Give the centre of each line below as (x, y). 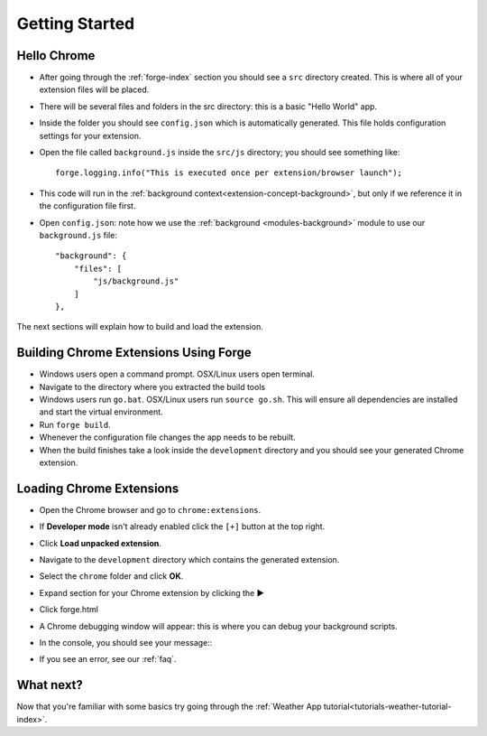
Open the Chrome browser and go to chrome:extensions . (150, 509)
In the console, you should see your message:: (126, 642)
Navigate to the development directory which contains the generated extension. (189, 560)
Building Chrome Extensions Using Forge (134, 353)
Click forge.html (69, 610)
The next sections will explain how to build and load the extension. (140, 327)
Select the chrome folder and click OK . (111, 576)
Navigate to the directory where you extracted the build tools (152, 387)
